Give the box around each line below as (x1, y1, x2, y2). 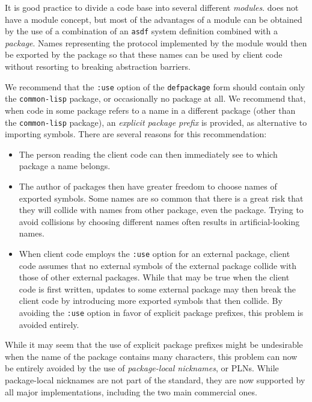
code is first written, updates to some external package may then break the (19, 282, 296, 295)
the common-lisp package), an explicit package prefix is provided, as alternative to (5, 116, 307, 128)
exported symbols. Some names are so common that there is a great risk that (19, 191, 304, 204)
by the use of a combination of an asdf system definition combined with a (5, 25, 278, 37)
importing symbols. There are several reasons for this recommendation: (5, 128, 267, 140)
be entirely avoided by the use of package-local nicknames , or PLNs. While (5, 362, 279, 374)
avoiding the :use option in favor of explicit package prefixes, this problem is (19, 306, 304, 318)
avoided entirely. (19, 318, 79, 330)
